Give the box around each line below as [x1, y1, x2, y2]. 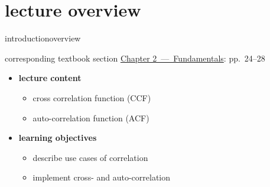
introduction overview [5, 32, 81, 44]
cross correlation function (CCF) [32, 91, 151, 104]
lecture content [18, 72, 82, 84]
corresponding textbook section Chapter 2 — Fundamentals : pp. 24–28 [5, 51, 265, 64]
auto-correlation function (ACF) [32, 111, 149, 124]
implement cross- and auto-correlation [32, 171, 171, 183]
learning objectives [18, 131, 97, 144]
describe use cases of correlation [32, 151, 148, 163]
